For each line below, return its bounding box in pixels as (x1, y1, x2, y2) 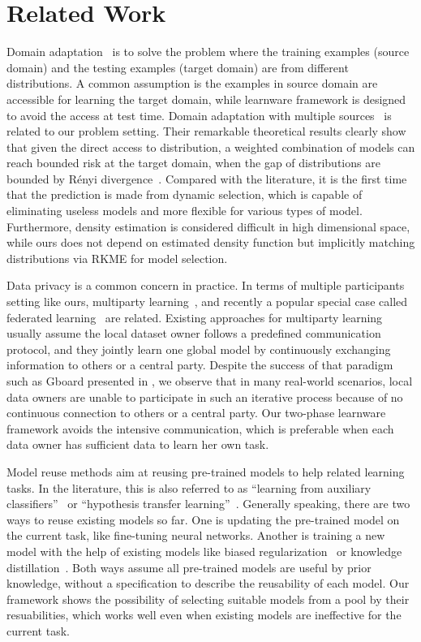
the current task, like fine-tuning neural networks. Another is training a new (6, 527, 385, 544)
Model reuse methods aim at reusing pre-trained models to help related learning (6, 463, 405, 480)
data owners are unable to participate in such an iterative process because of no (6, 388, 403, 405)
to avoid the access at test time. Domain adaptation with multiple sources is (6, 106, 392, 123)
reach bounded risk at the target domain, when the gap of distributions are (6, 154, 380, 171)
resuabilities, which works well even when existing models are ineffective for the (6, 606, 402, 623)
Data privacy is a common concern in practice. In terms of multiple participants (6, 277, 405, 294)
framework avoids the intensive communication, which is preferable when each (6, 420, 394, 437)
